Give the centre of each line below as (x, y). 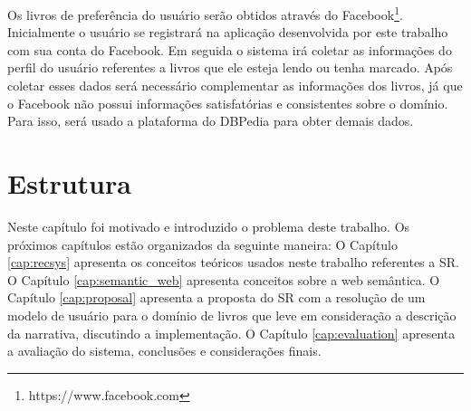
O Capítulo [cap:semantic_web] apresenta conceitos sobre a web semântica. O (224, 279)
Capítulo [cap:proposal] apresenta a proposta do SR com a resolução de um (216, 297)
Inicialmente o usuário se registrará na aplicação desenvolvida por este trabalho (228, 32)
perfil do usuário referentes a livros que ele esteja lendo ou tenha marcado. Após (230, 67)
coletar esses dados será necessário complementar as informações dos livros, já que (235, 86)
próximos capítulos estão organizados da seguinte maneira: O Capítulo (203, 244)
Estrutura (69, 183)
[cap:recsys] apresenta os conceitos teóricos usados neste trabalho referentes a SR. (233, 262)
